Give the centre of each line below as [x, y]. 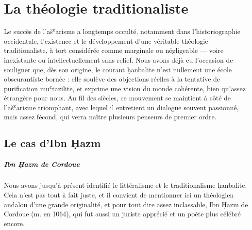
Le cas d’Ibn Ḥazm [52, 143]
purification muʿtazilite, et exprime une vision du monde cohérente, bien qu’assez [125, 88]
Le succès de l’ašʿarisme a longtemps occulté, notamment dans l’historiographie [122, 31]
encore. [14, 223]
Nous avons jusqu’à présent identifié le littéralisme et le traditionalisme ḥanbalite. [126, 185]
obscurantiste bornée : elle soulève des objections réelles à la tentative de [112, 79]
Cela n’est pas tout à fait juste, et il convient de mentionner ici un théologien [119, 195]
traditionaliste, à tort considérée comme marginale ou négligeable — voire [114, 50]
